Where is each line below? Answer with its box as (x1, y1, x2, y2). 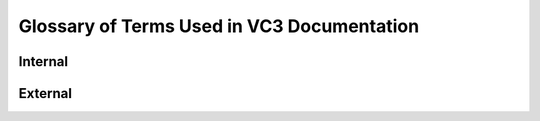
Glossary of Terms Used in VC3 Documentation (18, 15, 420, 37)
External (18, 85, 72, 102)
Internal (18, 53, 69, 70)
